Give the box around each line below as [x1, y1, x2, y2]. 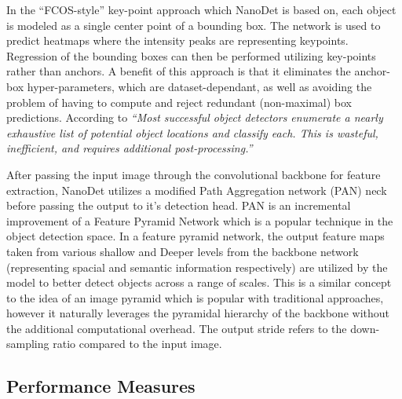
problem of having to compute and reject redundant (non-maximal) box [6, 93, 352, 110]
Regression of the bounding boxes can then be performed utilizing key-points [6, 47, 376, 64]
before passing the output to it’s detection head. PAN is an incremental [6, 197, 351, 214]
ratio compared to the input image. [53, 335, 222, 352]
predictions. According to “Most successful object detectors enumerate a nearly [6, 109, 383, 126]
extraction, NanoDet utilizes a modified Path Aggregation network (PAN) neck [6, 181, 387, 198]
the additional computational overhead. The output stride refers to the [6, 320, 347, 336]
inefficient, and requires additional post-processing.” [6, 140, 253, 156]
